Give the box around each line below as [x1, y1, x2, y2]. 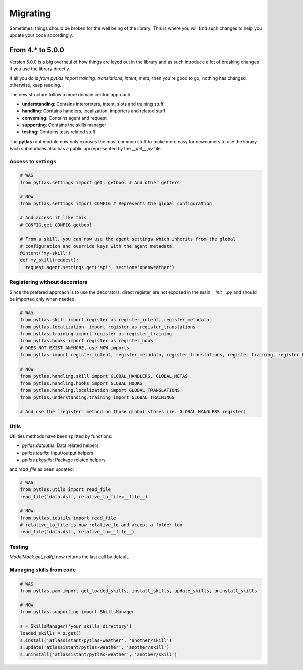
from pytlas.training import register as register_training [20, 331, 172, 337]
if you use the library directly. [9, 66, 70, 72]
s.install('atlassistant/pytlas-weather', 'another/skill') [20, 637, 172, 643]
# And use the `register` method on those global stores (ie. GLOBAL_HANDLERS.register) [20, 409, 247, 415]
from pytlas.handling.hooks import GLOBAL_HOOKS [20, 380, 143, 386]
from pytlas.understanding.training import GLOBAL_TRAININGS [20, 394, 175, 400]
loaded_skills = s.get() [20, 630, 82, 636]
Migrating [9, 8, 52, 19]
